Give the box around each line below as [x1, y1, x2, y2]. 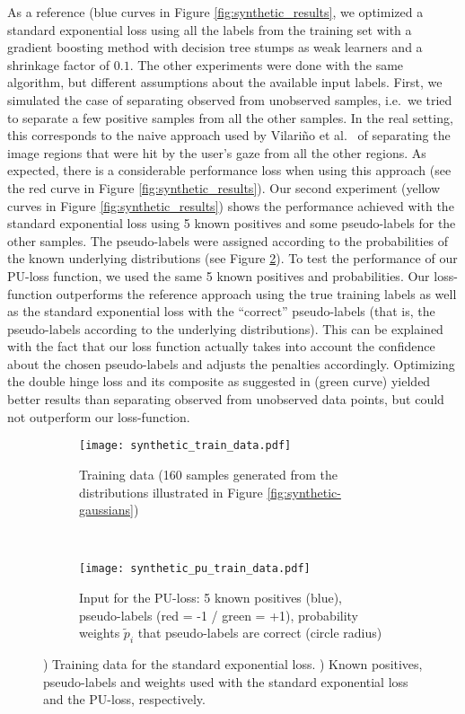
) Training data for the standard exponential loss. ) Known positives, [43, 654, 423, 673]
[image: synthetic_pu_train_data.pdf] [79, 562, 311, 576]
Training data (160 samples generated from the [79, 464, 338, 483]
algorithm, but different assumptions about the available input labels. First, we [7, 73, 443, 92]
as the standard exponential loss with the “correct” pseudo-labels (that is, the [7, 302, 435, 321]
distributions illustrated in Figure [79, 482, 263, 501]
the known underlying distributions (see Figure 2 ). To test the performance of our [7, 249, 458, 268]
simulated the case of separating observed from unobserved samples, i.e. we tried [7, 90, 452, 109]
